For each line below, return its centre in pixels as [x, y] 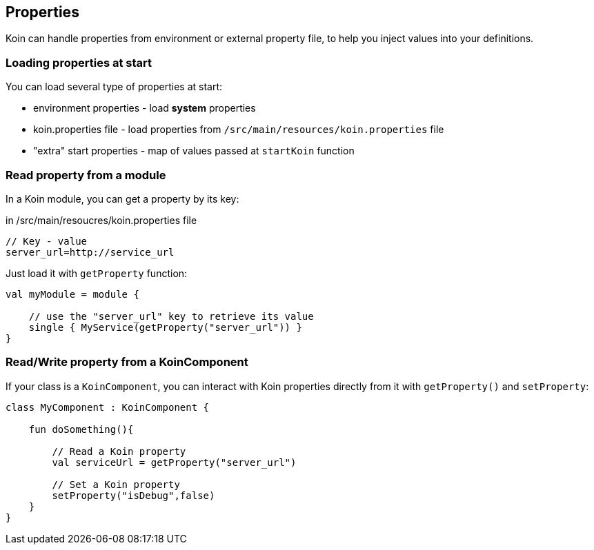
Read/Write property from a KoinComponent [127, 362]
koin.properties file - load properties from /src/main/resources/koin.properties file [239, 130]
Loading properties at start [79, 62]
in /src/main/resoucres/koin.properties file [101, 220]
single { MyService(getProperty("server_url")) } [165, 327]
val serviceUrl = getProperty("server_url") [174, 462]
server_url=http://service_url [90, 252]
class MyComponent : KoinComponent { [108, 407]
